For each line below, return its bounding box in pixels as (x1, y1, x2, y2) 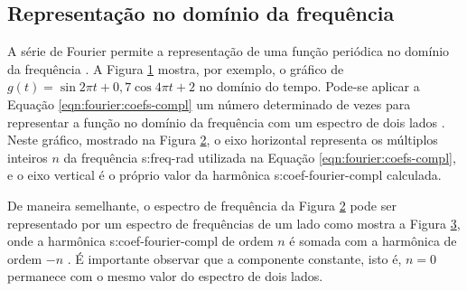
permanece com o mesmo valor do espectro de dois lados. (7, 267, 323, 286)
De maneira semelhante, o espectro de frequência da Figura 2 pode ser (7, 195, 397, 214)
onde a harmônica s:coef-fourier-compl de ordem (7, 231, 274, 250)
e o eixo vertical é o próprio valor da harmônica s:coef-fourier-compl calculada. (7, 165, 442, 184)
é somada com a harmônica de (289, 231, 457, 250)
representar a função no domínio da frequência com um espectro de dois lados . (7, 112, 445, 131)
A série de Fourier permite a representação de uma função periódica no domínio (7, 42, 450, 61)
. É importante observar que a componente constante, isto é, (67, 249, 402, 268)
